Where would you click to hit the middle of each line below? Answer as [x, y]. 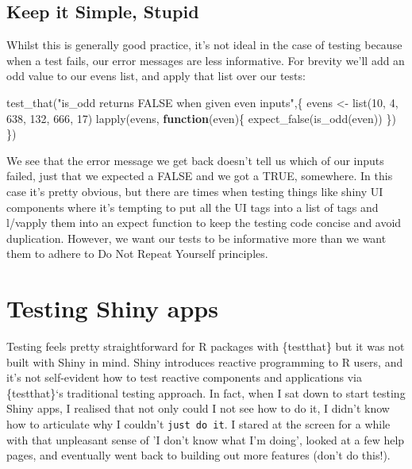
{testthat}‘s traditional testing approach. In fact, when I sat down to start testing [206, 392]
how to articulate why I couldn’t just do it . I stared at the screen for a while [198, 424]
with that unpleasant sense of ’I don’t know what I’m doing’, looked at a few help [206, 439]
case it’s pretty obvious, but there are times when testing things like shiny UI [195, 191]
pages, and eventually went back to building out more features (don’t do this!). [198, 455]
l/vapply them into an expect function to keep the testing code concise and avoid [204, 223]
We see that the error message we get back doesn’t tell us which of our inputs [195, 160]
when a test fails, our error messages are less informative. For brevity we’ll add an [206, 60]
